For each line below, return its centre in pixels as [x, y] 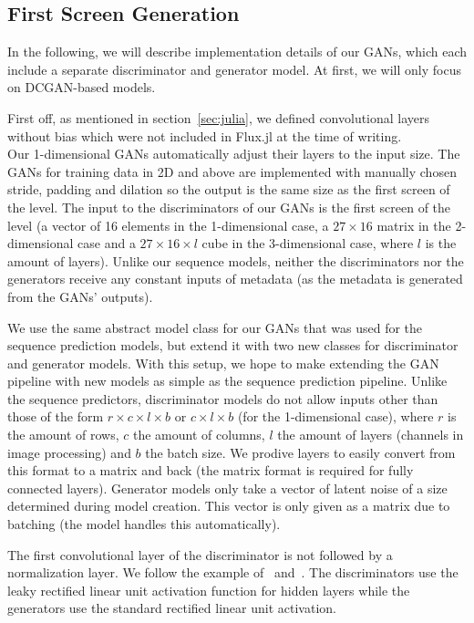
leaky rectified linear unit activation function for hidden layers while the [209, 590]
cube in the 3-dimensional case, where [308, 243]
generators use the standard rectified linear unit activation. [172, 608]
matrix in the [414, 225]
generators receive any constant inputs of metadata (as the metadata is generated [235, 279]
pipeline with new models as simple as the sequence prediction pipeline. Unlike [227, 381]
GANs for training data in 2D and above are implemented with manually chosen [232, 171]
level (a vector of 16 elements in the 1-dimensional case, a [168, 225]
